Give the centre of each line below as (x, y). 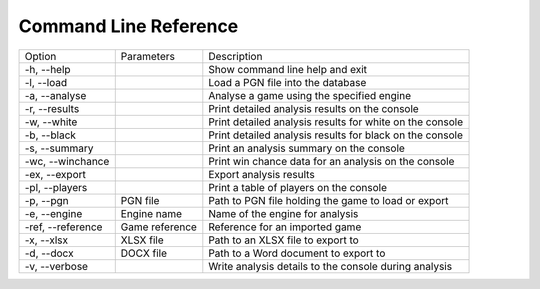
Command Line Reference (128, 26)
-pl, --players (56, 187)
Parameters (147, 56)
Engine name (151, 213)
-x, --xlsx (46, 240)
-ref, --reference (63, 227)
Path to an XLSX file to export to (283, 240)
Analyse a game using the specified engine (310, 95)
